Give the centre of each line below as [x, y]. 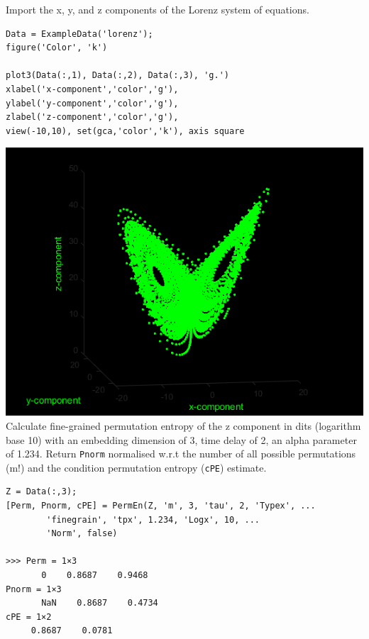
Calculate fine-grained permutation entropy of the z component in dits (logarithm [183, 425]
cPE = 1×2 [29, 617]
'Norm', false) [82, 534]
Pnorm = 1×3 [34, 589]
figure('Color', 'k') [57, 48]
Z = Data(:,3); [42, 492]
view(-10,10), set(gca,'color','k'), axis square [125, 131]
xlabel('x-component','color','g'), [92, 89]
